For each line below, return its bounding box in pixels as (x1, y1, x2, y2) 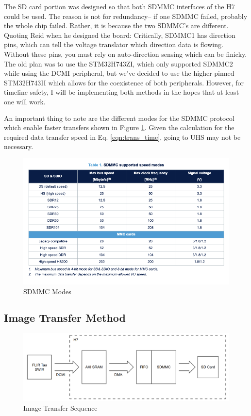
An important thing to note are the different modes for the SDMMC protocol (4, 113, 234, 123)
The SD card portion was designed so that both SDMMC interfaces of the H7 (4, 1, 235, 11)
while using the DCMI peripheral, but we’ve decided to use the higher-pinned (4, 68, 234, 78)
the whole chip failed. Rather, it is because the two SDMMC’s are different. (4, 20, 229, 31)
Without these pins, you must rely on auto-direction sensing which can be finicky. (4, 49, 247, 59)
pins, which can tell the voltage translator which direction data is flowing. (4, 39, 223, 50)
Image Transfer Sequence (23, 402, 98, 413)
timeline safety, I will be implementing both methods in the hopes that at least (4, 87, 239, 97)
